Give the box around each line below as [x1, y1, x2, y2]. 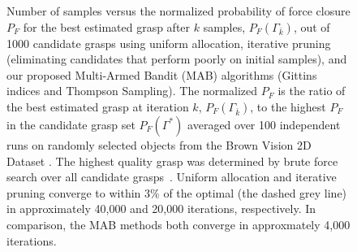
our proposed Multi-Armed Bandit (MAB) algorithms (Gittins [6, 66, 317, 83]
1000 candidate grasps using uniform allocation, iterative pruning [6, 34, 331, 51]
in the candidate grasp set [6, 115, 135, 133]
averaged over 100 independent [187, 115, 341, 133]
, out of [293, 18, 330, 35]
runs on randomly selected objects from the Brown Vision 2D [6, 136, 312, 153]
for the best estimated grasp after [23, 18, 191, 35]
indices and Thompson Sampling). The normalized [6, 82, 257, 99]
